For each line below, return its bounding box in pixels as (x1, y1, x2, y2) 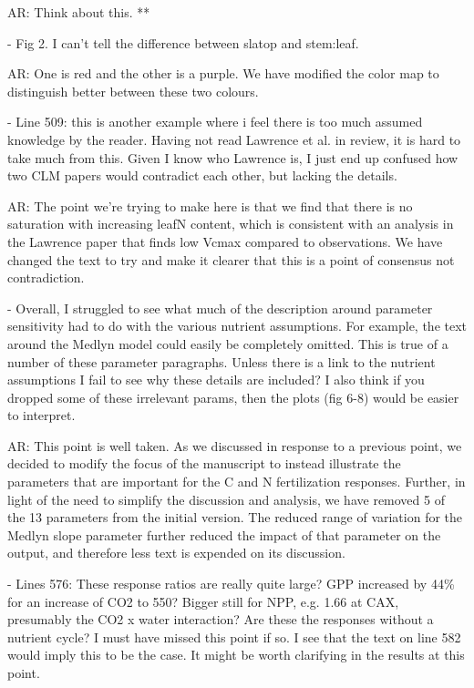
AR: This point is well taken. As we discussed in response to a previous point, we (7, 436, 462, 455)
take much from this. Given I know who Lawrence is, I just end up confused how (7, 148, 459, 167)
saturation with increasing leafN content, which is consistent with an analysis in (7, 214, 454, 233)
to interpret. (7, 406, 76, 425)
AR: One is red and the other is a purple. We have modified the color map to (7, 64, 439, 83)
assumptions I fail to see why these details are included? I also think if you (7, 370, 425, 389)
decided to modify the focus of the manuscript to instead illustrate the (7, 454, 401, 473)
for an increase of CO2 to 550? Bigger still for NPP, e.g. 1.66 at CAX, (7, 591, 399, 611)
